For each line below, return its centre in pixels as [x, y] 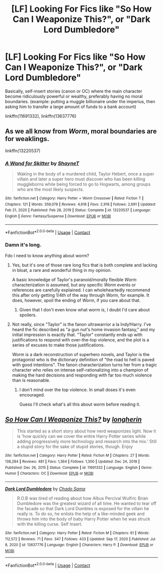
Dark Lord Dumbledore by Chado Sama [45, 489]
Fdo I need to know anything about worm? [47, 255]
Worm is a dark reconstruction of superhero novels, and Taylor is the [81, 354]
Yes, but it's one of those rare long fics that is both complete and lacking [85, 265]
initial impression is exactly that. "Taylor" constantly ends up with [77, 335]
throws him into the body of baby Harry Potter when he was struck [83, 519]
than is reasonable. [31, 380]
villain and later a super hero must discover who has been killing [81, 179]
